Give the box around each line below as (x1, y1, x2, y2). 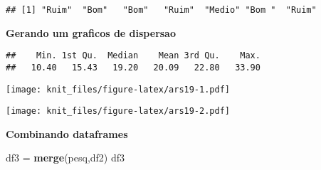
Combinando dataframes (6, 126, 128, 141)
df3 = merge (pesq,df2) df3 (6, 150, 125, 165)
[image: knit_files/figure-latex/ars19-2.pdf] (6, 106, 230, 117)
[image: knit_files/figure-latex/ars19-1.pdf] (6, 84, 230, 95)
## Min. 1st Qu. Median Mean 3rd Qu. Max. (6, 51, 261, 61)
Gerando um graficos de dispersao (6, 25, 176, 40)
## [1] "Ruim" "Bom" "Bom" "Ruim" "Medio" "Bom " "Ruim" (6, 5, 317, 15)
